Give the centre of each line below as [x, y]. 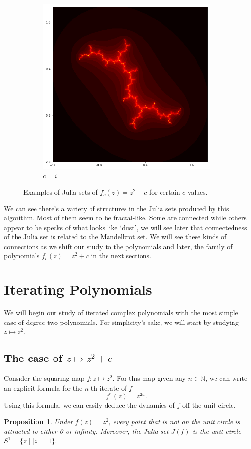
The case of [33, 358]
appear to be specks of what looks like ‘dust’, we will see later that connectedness [125, 227]
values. [197, 191]
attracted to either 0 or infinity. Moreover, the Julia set [86, 431]
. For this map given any [149, 378]
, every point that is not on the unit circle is [174, 422]
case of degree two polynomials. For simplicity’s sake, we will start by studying [121, 322]
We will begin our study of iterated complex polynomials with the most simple [121, 313]
